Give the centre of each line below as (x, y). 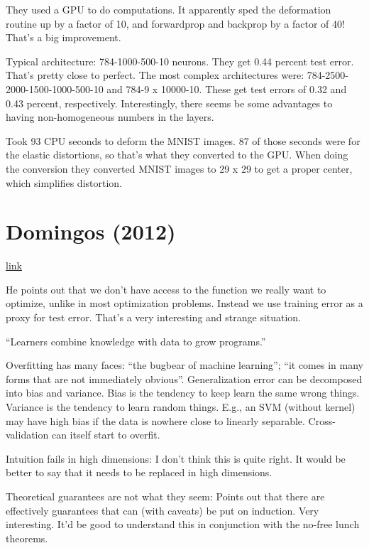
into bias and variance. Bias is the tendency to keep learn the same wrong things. (183, 393)
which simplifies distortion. (64, 182)
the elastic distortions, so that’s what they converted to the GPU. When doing (177, 155)
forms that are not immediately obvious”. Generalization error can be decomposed (184, 378)
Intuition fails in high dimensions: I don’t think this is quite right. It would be (176, 458)
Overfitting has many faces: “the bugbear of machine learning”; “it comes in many (184, 365)
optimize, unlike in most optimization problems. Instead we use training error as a (184, 303)
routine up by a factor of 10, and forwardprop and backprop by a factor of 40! (175, 23)
